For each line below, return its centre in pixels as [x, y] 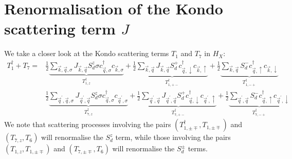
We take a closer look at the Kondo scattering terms [87, 53]
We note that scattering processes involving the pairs [88, 124]
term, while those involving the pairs [173, 137]
